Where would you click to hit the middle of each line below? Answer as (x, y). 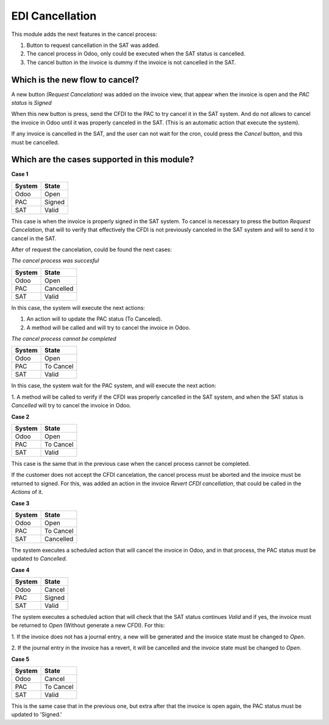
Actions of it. (27, 492)
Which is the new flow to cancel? (75, 80)
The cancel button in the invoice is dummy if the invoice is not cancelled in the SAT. (131, 62)
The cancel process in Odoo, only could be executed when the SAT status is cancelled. (136, 54)
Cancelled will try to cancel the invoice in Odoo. (71, 405)
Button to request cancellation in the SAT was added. (93, 45)
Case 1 (20, 174)
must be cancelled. (35, 142)
